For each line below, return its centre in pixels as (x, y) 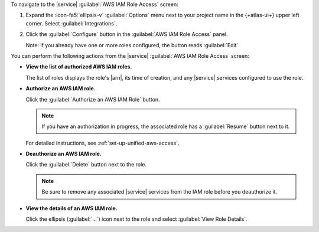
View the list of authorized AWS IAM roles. (79, 67)
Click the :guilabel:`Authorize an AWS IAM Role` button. (93, 99)
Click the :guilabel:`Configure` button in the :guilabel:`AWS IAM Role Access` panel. (127, 34)
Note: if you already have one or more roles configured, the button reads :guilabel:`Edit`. (133, 45)
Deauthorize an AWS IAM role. (64, 154)
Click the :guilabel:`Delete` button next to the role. (86, 165)
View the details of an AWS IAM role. (71, 208)
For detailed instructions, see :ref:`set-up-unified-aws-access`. (102, 143)
